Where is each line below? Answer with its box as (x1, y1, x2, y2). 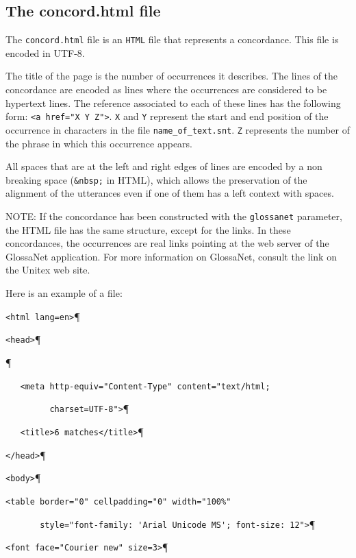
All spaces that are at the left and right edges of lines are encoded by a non (5, 159, 322, 173)
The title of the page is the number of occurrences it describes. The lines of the (5, 69, 338, 83)
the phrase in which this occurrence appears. (5, 136, 192, 150)
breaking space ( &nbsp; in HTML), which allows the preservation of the (5, 172, 307, 186)
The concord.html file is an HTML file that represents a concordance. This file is (5, 32, 339, 47)
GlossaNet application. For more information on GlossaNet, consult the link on (5, 249, 337, 263)
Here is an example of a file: (5, 286, 123, 300)
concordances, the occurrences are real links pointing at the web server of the (5, 236, 329, 250)
